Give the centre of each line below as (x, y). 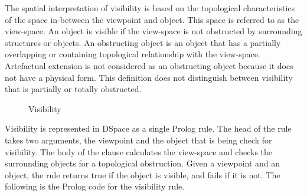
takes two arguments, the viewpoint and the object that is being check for (138, 140)
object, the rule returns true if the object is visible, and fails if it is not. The (143, 174)
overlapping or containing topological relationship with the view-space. (133, 54)
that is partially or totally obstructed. (73, 89)
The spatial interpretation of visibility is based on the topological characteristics (150, 8)
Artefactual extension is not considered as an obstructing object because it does (149, 65)
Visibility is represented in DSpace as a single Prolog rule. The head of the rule (148, 128)
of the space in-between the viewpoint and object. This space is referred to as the (152, 19)
